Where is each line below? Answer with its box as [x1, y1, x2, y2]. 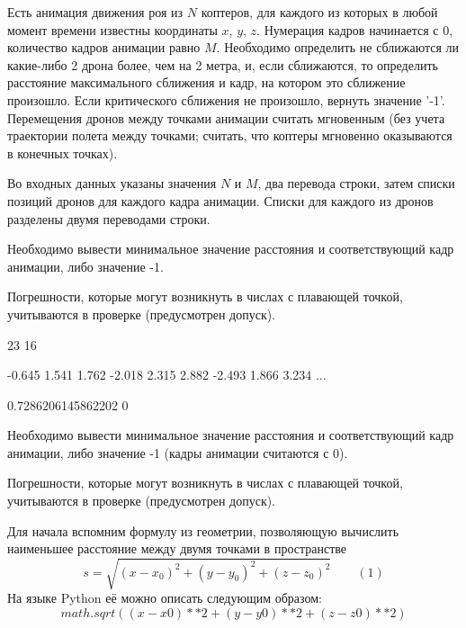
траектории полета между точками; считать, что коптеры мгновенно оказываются [7, 126, 453, 145]
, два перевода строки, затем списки [257, 174, 455, 193]
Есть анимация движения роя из [7, 3, 184, 21]
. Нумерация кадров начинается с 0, [256, 20, 453, 39]
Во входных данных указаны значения [7, 174, 217, 193]
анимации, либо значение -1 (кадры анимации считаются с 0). [7, 443, 348, 462]
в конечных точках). [7, 143, 118, 162]
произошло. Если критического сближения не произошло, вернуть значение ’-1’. [7, 90, 445, 109]
